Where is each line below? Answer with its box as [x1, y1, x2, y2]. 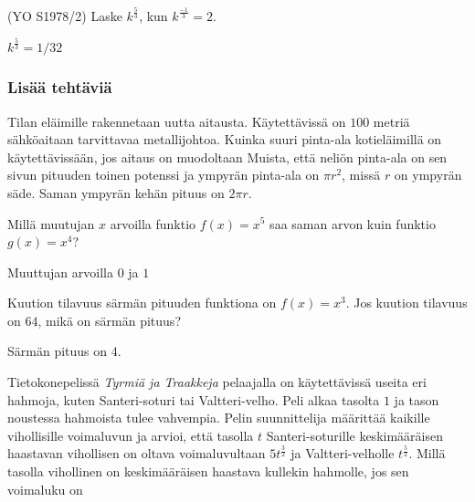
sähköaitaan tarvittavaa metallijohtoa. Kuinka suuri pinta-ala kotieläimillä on [7, 130, 442, 149]
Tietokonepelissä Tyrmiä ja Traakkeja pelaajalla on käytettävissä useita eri [7, 372, 427, 392]
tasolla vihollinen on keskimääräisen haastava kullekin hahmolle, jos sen [7, 462, 409, 481]
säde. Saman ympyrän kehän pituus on [7, 183, 225, 202]
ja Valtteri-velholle [290, 444, 395, 463]
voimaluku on [7, 479, 83, 498]
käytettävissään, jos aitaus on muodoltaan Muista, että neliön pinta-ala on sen [7, 147, 448, 166]
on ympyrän [394, 165, 462, 184]
